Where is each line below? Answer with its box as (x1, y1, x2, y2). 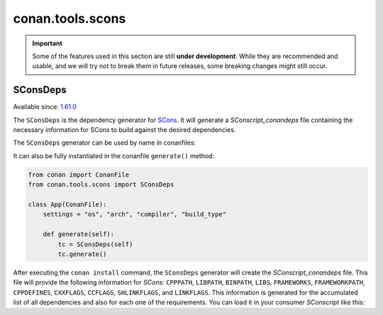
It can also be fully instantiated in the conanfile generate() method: (13, 151, 215, 160)
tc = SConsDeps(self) (57, 240, 133, 248)
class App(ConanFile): (28, 200, 107, 209)
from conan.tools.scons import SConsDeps (28, 181, 174, 189)
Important (32, 39, 63, 48)
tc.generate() (57, 250, 107, 258)
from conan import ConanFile (28, 170, 130, 179)
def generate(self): (43, 231, 115, 238)
